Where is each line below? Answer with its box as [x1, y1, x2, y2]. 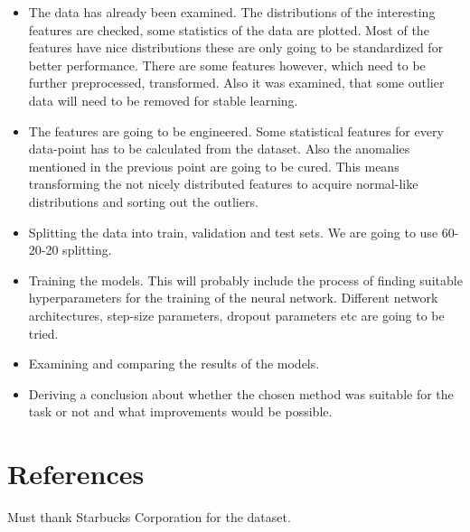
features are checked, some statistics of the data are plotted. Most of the [28, 20, 429, 39]
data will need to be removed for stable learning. [28, 90, 298, 109]
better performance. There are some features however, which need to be [28, 55, 426, 74]
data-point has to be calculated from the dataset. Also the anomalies [28, 139, 410, 158]
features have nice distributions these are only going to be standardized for [28, 38, 444, 57]
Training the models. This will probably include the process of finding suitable [28, 270, 463, 289]
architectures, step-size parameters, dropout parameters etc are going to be [28, 305, 445, 324]
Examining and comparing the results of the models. [28, 354, 320, 373]
